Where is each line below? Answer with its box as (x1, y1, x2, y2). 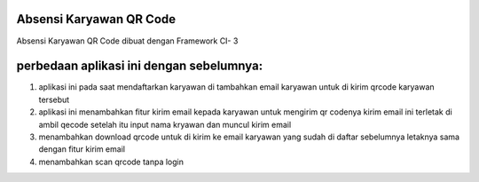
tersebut (38, 94, 70, 105)
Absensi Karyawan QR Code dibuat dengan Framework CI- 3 (16, 36, 239, 46)
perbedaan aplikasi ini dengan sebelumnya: (16, 59, 263, 74)
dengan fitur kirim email (38, 144, 126, 154)
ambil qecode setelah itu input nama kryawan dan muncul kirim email (38, 119, 292, 130)
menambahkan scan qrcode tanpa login (38, 156, 185, 167)
